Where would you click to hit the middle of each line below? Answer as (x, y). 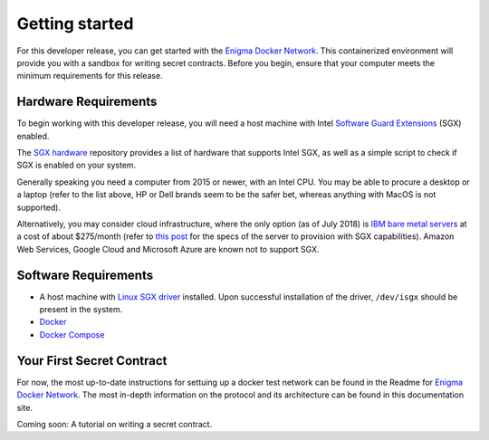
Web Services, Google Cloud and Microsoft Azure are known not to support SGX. (168, 249)
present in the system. (81, 310)
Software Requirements (85, 275)
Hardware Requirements (87, 102)
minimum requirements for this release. (90, 76)
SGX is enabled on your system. (77, 165)
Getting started (75, 24)
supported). (39, 207)
